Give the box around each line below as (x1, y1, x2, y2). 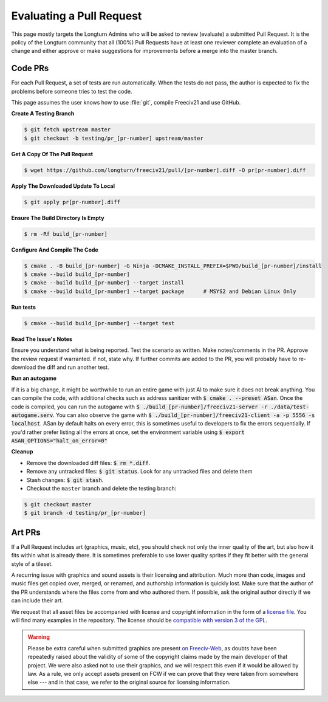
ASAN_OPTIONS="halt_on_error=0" (11, 438, 108, 444)
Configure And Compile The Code (11, 246, 98, 253)
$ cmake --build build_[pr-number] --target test (24, 320, 175, 326)
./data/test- (270, 403, 310, 410)
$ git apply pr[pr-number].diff (24, 198, 121, 205)
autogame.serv (11, 411, 53, 419)
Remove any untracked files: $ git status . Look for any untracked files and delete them (26, 468, 253, 475)
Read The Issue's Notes (11, 335, 73, 343)
